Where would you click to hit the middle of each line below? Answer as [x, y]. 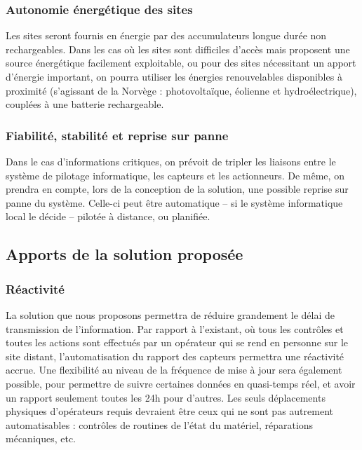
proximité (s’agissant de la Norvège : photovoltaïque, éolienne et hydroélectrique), [181, 90]
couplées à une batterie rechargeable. [85, 104]
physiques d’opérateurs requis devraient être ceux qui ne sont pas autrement [169, 411]
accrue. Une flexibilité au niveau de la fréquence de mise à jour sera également [174, 370]
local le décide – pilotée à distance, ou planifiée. [108, 216]
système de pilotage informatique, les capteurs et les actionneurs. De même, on [175, 175]
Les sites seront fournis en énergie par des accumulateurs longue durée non [166, 35]
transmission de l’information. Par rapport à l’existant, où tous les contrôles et [175, 328]
